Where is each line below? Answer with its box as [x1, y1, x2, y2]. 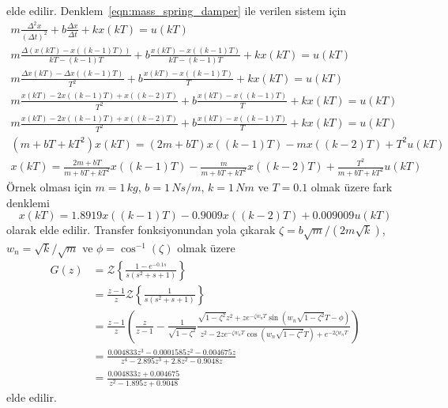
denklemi [6, 194, 50, 210]
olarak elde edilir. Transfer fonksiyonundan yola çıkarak [6, 221, 276, 238]
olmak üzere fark [311, 178, 393, 195]
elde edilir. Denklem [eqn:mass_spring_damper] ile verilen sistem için [6, 2, 347, 18]
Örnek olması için [6, 178, 92, 195]
